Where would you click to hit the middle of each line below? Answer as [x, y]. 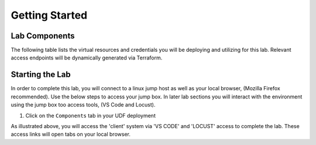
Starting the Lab [41, 75]
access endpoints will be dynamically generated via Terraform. [87, 58]
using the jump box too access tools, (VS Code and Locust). [83, 105]
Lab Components [43, 36]
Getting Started [49, 15]
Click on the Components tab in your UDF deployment [91, 115]
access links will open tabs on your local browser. [71, 135]
